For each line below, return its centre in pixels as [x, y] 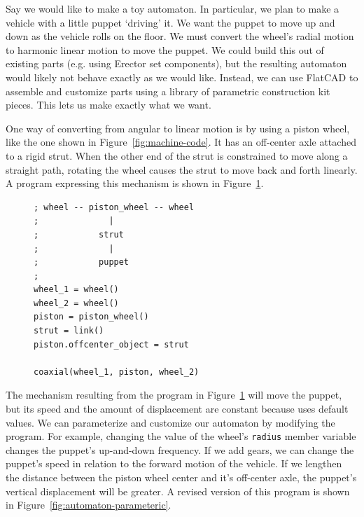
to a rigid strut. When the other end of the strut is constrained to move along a [177, 155]
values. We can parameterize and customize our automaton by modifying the [170, 422]
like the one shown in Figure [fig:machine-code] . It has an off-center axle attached [181, 142]
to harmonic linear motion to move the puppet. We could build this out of [165, 49]
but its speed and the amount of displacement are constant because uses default [177, 409]
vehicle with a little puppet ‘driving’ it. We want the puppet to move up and [170, 22]
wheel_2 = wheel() [76, 303]
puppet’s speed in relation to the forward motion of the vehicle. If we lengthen [174, 463]
